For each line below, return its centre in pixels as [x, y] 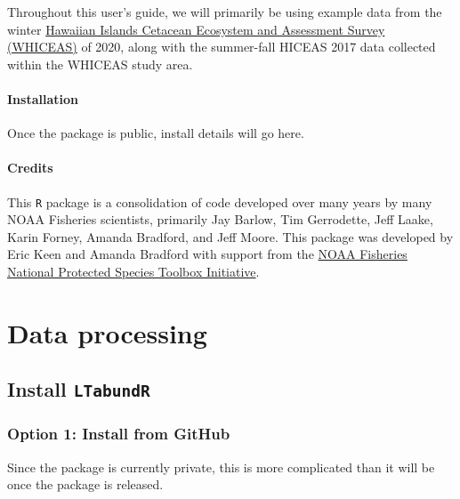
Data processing [107, 332]
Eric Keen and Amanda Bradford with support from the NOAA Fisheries [207, 254]
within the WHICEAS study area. [100, 64]
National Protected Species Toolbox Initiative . [133, 271]
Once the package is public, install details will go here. [156, 133]
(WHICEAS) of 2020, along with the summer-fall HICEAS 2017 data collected [222, 47]
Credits [30, 168]
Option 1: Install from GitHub [119, 434]
